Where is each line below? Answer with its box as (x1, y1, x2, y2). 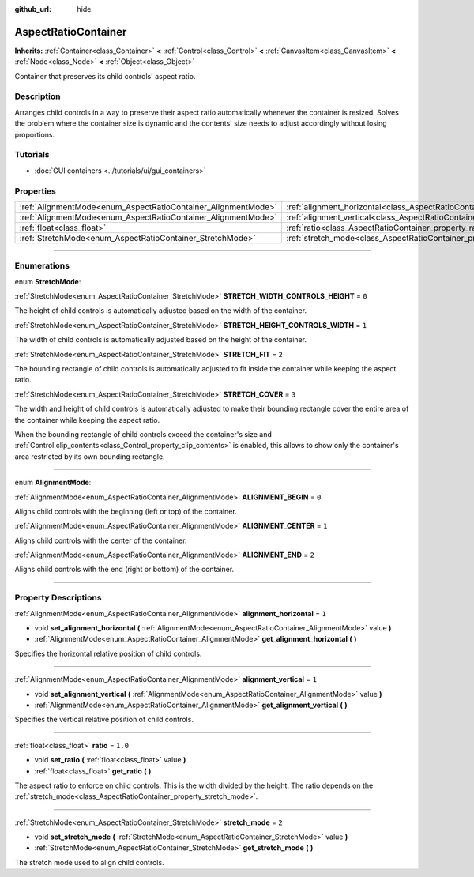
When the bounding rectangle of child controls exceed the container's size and (14, 429, 273, 438)
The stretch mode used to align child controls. (14, 857, 165, 867)
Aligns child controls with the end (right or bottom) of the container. (14, 565, 235, 574)
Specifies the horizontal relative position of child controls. (14, 649, 202, 658)
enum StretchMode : (14, 277, 81, 286)
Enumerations (14, 261, 70, 272)
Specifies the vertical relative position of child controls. (14, 715, 194, 725)
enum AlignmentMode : (14, 478, 92, 487)
